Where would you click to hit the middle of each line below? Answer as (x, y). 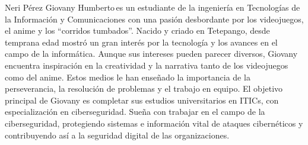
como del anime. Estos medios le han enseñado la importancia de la (128, 77)
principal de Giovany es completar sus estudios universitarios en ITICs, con (142, 100)
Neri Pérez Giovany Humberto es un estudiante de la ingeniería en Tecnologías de (153, 7)
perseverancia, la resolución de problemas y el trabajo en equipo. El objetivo (144, 88)
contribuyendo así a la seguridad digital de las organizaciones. (117, 135)
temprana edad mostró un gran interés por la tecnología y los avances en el (141, 42)
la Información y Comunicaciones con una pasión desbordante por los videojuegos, (154, 19)
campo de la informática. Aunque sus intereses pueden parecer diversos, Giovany (151, 54)
